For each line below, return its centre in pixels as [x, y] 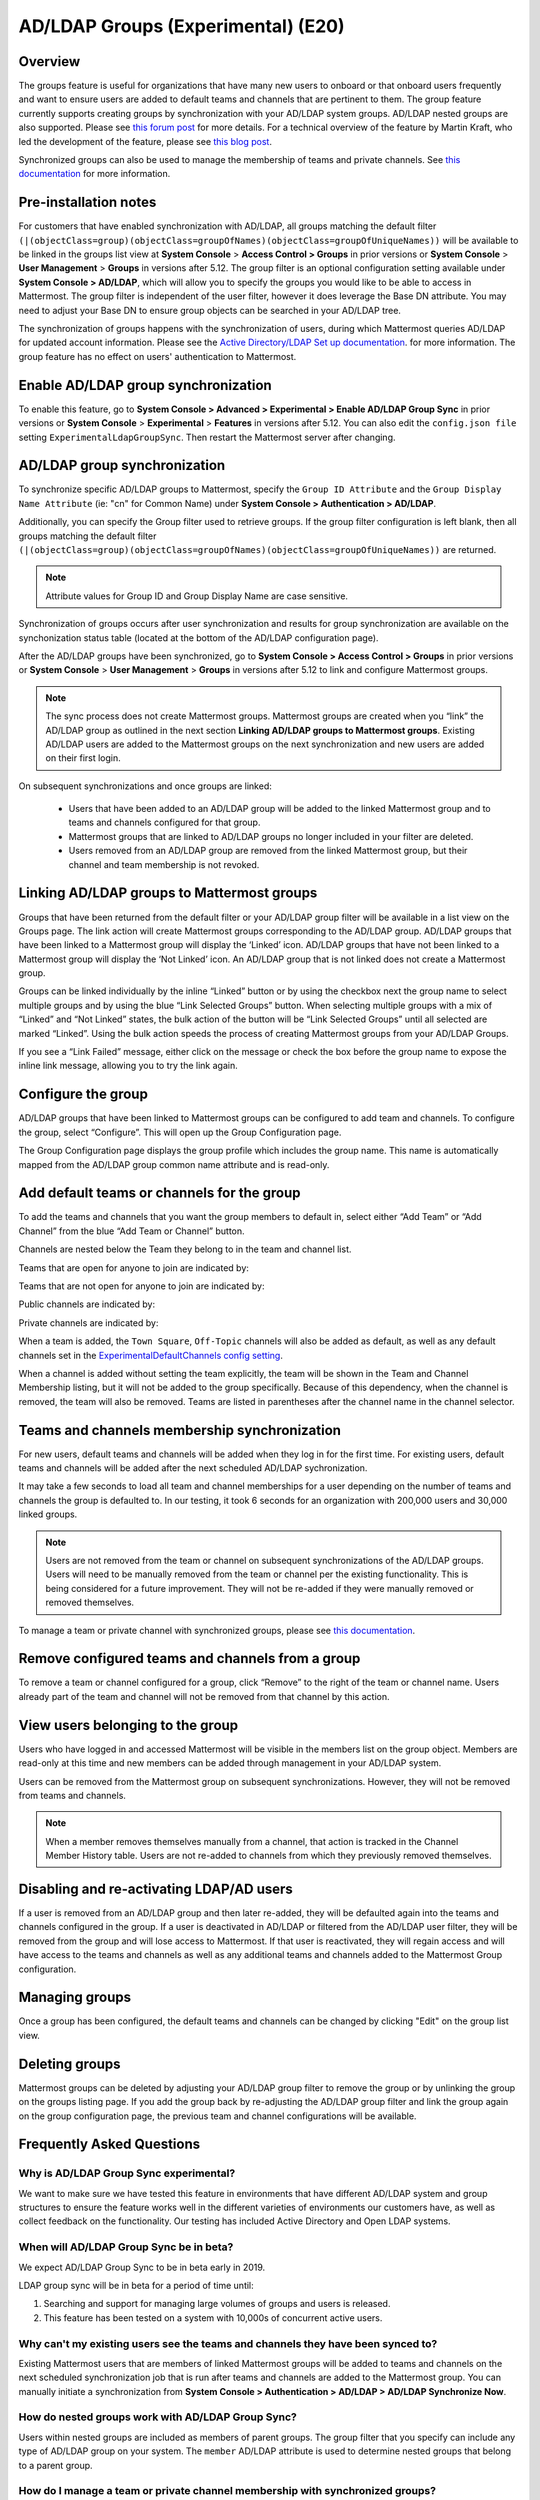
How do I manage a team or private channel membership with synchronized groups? [227, 2491]
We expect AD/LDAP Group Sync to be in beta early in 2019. [142, 2267]
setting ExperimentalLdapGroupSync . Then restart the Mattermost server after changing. [207, 437]
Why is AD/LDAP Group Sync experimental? [127, 2173]
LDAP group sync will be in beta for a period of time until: [136, 2285]
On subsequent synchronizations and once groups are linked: [145, 786]
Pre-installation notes [87, 202]
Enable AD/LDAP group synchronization [145, 385]
